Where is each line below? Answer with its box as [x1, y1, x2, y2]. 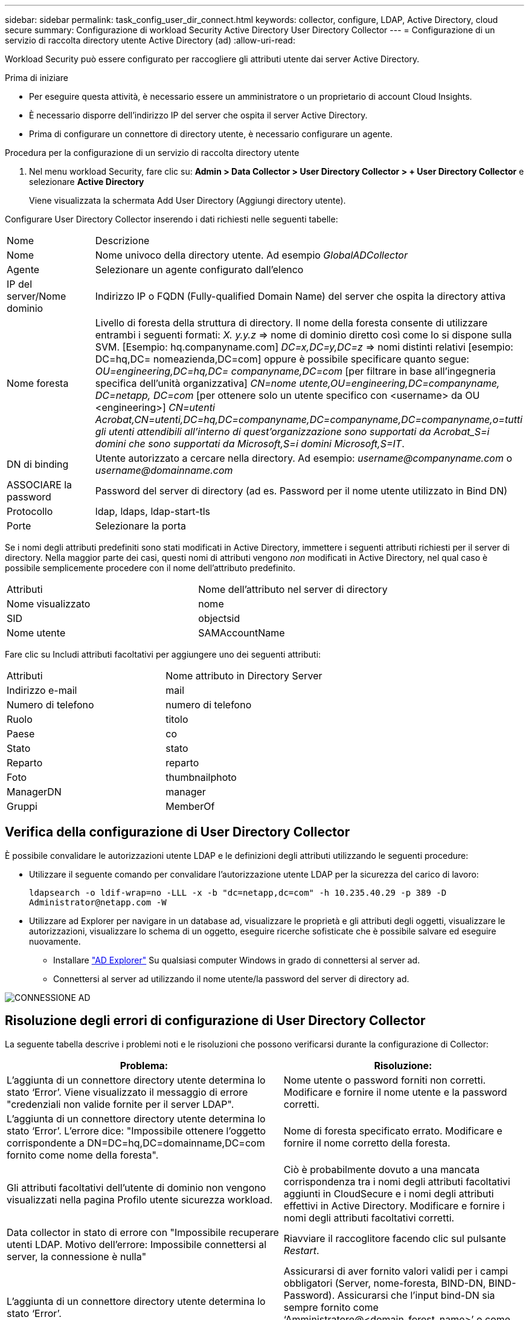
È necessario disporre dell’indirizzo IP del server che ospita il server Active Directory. [29, 110, 368, 120]
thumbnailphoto [165, 771, 237, 783]
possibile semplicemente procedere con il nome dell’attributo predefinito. [5, 563, 295, 573]
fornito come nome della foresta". [7, 1148, 159, 1161]
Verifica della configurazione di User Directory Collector [5, 824, 350, 840]
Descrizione [95, 235, 150, 247]
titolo [165, 713, 188, 725]
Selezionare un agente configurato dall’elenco [95, 264, 304, 276]
